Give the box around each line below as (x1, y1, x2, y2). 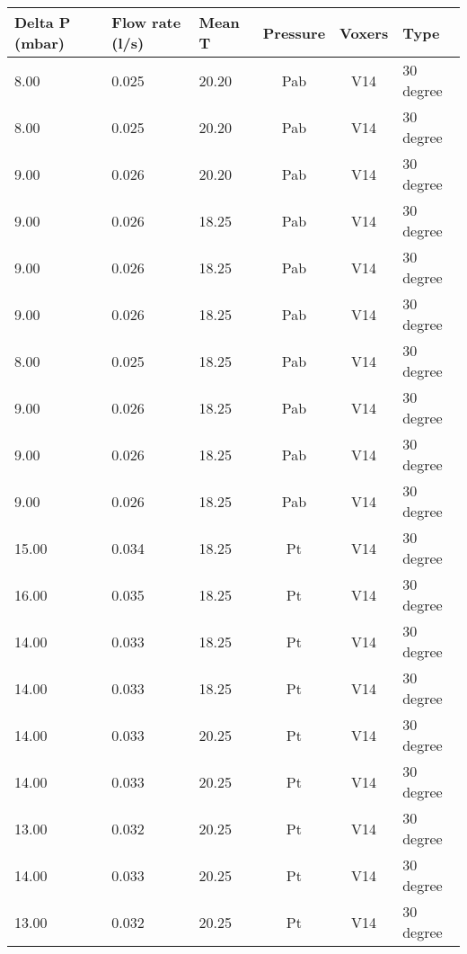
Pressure (262, 22, 326, 43)
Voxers (339, 22, 389, 43)
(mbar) (14, 32, 65, 53)
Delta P (14, 12, 71, 32)
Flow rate (111, 12, 181, 32)
